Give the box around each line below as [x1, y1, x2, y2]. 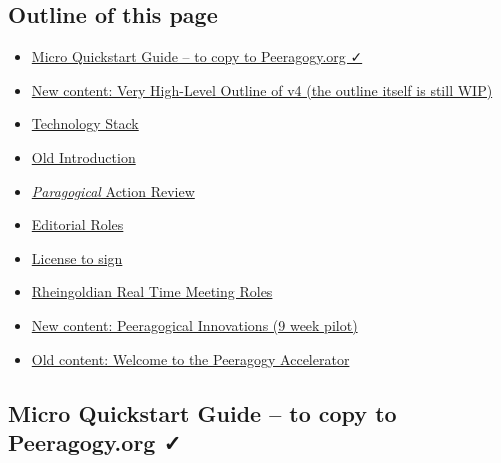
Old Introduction [31, 146, 136, 167]
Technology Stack [31, 113, 139, 134]
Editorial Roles [31, 214, 124, 235]
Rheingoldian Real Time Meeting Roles [31, 281, 273, 302]
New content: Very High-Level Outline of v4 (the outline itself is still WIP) [31, 79, 493, 100]
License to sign [31, 247, 123, 268]
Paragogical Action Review [31, 180, 195, 201]
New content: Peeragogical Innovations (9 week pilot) [31, 314, 358, 335]
